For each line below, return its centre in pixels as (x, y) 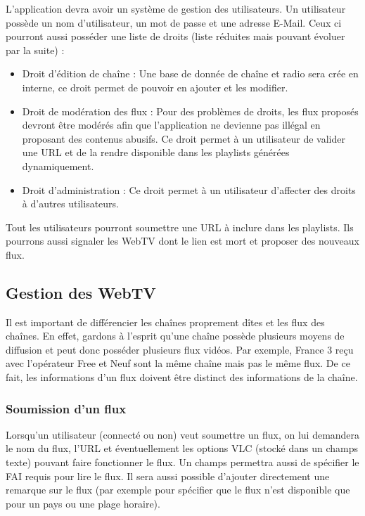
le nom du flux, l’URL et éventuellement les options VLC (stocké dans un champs (182, 448)
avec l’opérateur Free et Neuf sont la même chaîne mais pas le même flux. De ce (178, 363)
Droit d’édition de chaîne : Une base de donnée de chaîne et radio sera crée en (190, 73)
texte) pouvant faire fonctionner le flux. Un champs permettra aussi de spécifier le (182, 462)
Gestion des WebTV (81, 292)
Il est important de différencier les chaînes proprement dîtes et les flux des (165, 322)
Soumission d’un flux (66, 408)
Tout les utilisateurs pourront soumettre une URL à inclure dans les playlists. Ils (180, 227)
